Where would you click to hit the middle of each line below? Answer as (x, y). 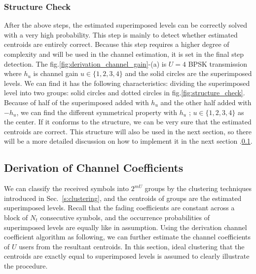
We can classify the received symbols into (67, 188)
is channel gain (56, 73)
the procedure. (26, 265)
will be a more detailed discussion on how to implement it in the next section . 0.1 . (128, 141)
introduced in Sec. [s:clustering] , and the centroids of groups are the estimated (123, 198)
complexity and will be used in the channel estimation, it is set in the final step (124, 54)
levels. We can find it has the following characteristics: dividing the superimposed (127, 83)
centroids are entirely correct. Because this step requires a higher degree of (117, 44)
